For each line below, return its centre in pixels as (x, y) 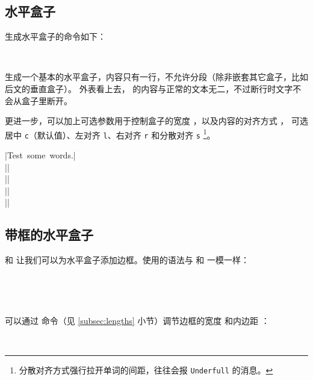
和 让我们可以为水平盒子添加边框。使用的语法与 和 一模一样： (127, 260)
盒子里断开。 (47, 100)
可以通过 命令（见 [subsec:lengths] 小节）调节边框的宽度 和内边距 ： (137, 321)
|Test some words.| (40, 155)
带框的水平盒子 (49, 235)
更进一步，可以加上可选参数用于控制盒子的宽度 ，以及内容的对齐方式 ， (147, 121)
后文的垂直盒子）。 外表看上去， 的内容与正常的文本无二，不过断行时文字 (149, 88)
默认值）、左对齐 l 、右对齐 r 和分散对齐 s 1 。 (126, 134)
